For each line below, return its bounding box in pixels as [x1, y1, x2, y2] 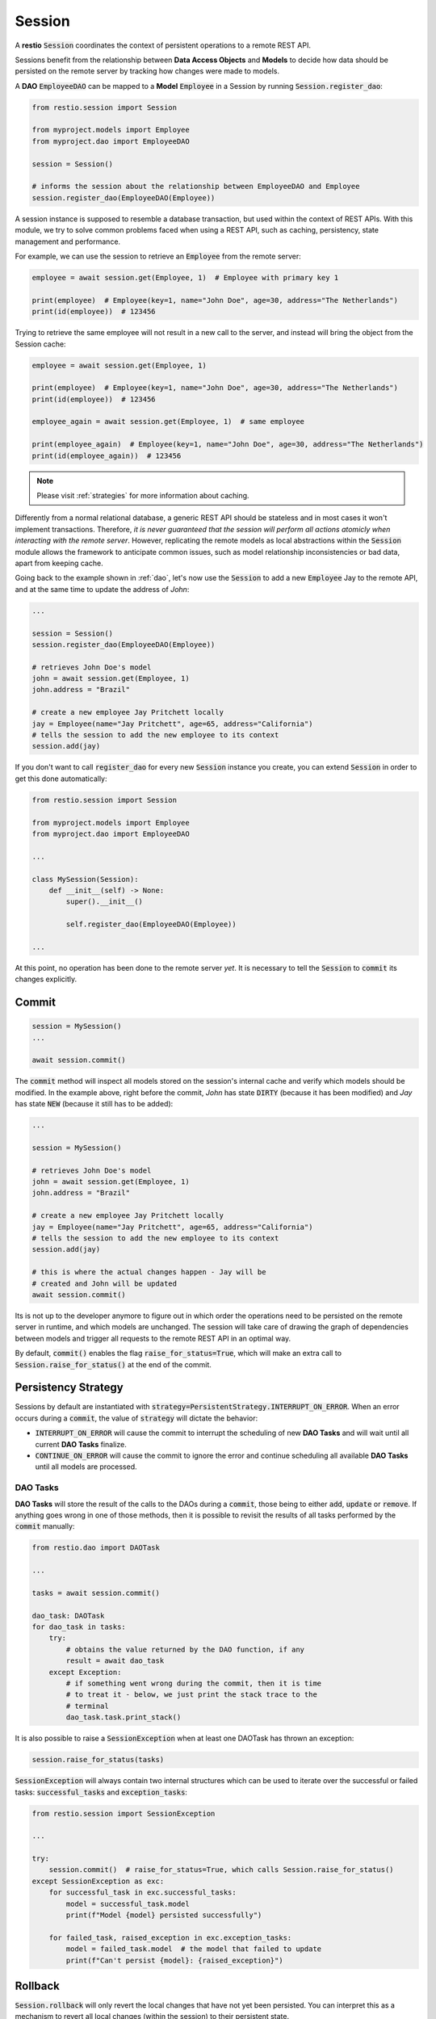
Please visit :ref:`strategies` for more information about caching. [36, 491, 249, 500]
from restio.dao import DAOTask [31, 1543, 161, 1552]
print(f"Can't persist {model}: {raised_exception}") [65, 1955, 283, 1965]
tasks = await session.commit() [31, 1588, 161, 1597]
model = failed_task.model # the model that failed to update [65, 1945, 322, 1954]
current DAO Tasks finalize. [35, 1439, 127, 1449]
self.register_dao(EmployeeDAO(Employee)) [65, 920, 237, 929]
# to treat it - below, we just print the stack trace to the [65, 1690, 318, 1699]
